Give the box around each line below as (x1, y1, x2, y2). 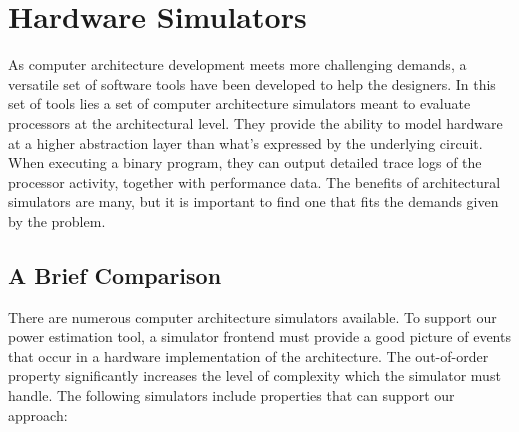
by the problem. (8, 210, 106, 231)
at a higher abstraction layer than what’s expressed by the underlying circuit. (8, 132, 483, 153)
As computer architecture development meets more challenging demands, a (8, 54, 467, 75)
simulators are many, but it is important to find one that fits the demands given (8, 191, 499, 212)
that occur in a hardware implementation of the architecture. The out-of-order (8, 345, 489, 366)
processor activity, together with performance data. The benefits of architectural (8, 171, 501, 192)
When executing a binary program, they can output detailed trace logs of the (8, 152, 482, 173)
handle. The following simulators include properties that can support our (8, 385, 455, 406)
